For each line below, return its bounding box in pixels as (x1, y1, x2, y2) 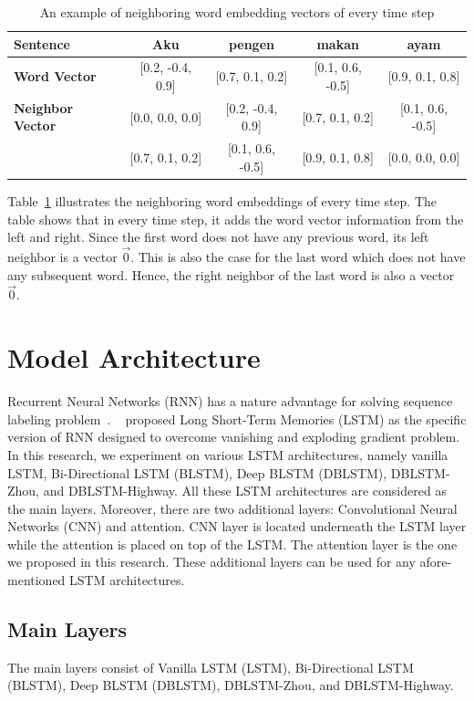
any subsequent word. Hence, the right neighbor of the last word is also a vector (7, 265, 455, 284)
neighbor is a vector (7, 247, 118, 266)
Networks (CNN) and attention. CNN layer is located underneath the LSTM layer (7, 517, 467, 536)
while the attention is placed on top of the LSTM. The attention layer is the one (7, 534, 458, 553)
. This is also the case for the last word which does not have (130, 247, 466, 266)
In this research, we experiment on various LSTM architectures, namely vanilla (7, 445, 448, 464)
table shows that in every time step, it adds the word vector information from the (7, 209, 464, 228)
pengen (228, 34, 274, 53)
